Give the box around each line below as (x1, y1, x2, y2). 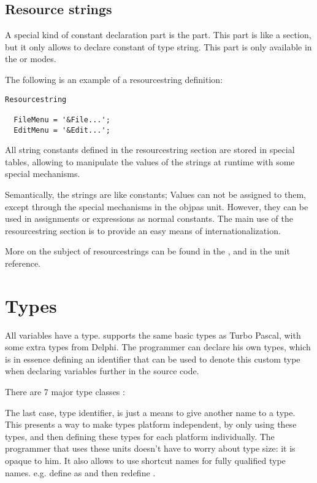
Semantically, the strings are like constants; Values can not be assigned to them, (5, 187, 306, 200)
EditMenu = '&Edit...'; (13, 125, 110, 135)
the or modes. (5, 52, 56, 65)
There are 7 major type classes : (5, 385, 125, 398)
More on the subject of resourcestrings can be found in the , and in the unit (5, 245, 290, 257)
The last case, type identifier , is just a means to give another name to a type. (5, 406, 296, 418)
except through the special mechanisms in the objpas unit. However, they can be (5, 200, 308, 213)
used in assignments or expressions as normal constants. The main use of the (5, 212, 293, 225)
